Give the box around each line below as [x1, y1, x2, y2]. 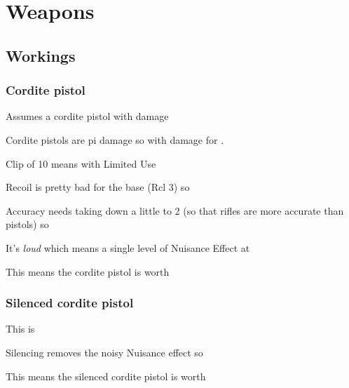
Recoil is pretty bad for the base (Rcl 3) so [6, 180, 190, 194]
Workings [6, 44, 76, 66]
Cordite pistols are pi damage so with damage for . [6, 132, 224, 147]
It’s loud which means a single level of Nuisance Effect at [6, 240, 250, 255]
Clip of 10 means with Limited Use [6, 156, 156, 170]
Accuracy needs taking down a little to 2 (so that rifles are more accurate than [6, 203, 344, 218]
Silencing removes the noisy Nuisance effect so [6, 344, 203, 359]
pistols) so [6, 217, 49, 232]
